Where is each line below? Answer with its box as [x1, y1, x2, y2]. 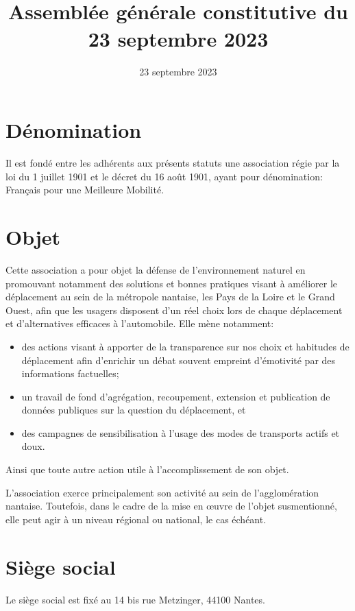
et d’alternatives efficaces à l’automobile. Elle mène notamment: [5, 316, 274, 331]
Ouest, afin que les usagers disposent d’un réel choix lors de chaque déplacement [5, 302, 343, 317]
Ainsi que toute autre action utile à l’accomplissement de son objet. [5, 462, 289, 477]
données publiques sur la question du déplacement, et [21, 403, 246, 417]
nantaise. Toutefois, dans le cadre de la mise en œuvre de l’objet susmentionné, [5, 499, 337, 513]
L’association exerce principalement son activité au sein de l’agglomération [5, 485, 319, 499]
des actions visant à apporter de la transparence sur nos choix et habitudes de [21, 339, 350, 353]
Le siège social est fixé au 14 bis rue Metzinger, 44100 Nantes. [5, 592, 265, 606]
